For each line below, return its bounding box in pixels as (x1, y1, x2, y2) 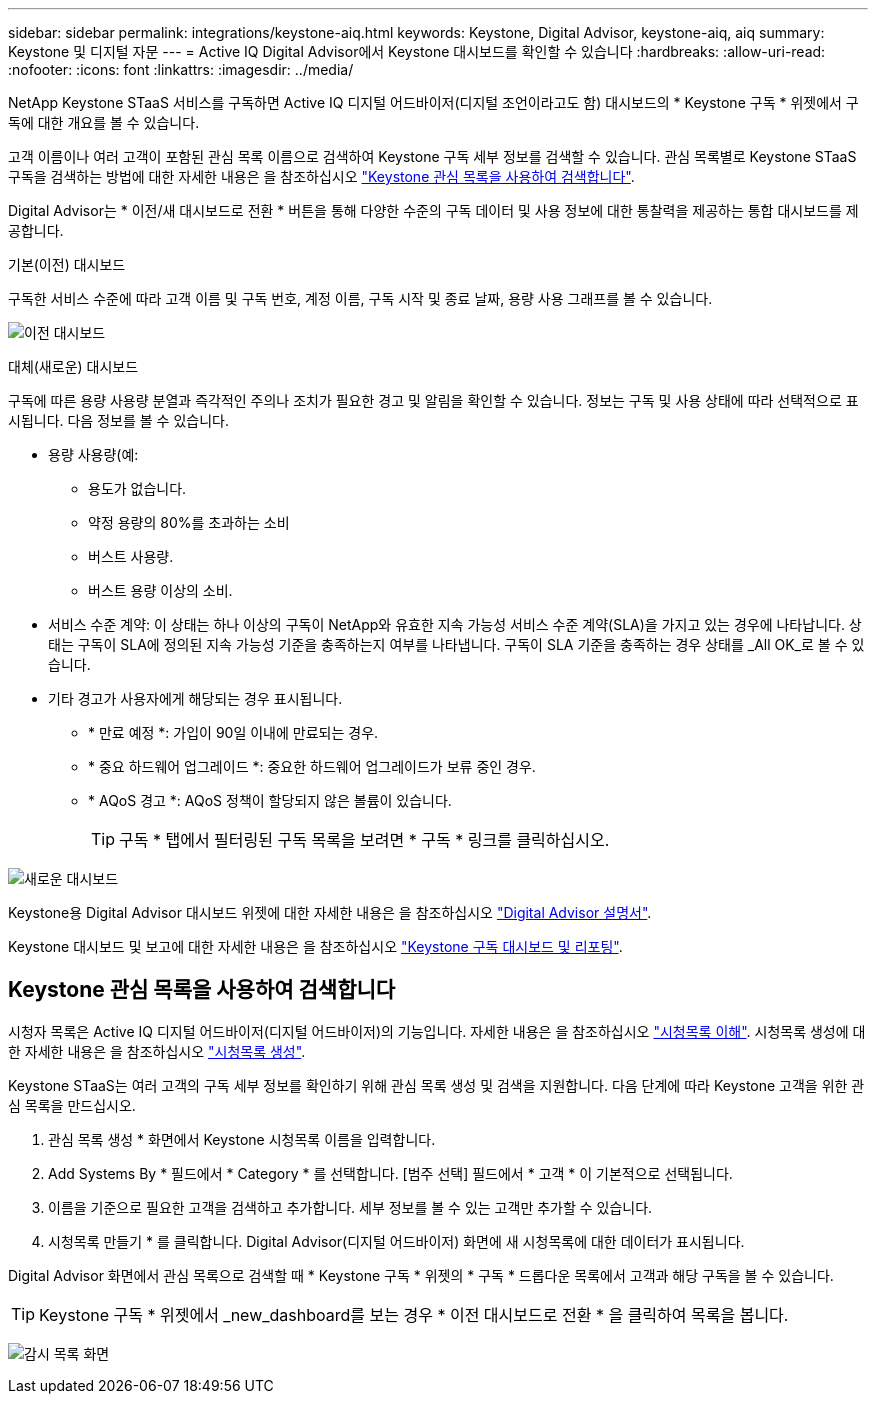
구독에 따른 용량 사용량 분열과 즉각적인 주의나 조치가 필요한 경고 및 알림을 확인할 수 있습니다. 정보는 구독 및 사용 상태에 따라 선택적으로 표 (8, 392, 859, 409)
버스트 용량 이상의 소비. (88, 582, 233, 599)
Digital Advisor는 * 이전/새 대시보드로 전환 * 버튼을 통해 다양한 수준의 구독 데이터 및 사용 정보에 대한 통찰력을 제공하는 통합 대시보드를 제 (8, 202, 859, 219)
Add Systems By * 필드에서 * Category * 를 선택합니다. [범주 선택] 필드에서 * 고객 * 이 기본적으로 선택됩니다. (48, 1164, 733, 1182)
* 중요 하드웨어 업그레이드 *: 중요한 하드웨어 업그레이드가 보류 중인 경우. (88, 758, 536, 775)
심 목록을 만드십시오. (8, 1096, 136, 1114)
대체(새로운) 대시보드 (8, 358, 139, 375)
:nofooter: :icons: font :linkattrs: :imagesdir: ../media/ (8, 61, 354, 78)
